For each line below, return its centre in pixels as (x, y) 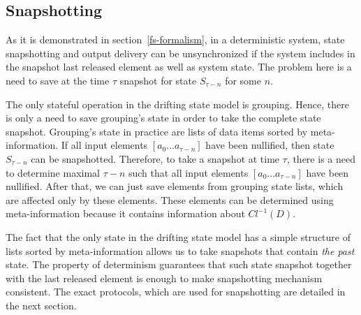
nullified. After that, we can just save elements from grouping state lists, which (175, 186)
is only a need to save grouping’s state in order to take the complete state (163, 118)
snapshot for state (158, 80)
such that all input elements (188, 172)
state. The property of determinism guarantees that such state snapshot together (179, 264)
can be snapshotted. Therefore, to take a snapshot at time (155, 158)
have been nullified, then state (270, 145)
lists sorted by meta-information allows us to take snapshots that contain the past (180, 250)
